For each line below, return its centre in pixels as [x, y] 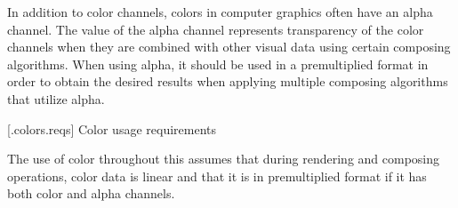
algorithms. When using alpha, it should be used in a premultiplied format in [218, 64]
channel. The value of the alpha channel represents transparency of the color [216, 29]
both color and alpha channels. [91, 193]
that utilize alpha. [56, 98]
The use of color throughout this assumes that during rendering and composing [224, 159]
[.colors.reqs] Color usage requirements [112, 128]
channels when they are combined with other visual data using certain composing [229, 47]
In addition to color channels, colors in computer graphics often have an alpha [220, 12]
